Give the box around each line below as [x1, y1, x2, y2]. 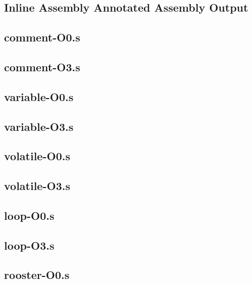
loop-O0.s [4, 207, 55, 223]
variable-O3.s [4, 118, 74, 134]
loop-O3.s [4, 237, 55, 253]
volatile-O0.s [4, 148, 70, 164]
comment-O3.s [4, 59, 80, 74]
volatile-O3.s [4, 178, 70, 194]
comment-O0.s [4, 29, 80, 45]
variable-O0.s [4, 88, 74, 104]
